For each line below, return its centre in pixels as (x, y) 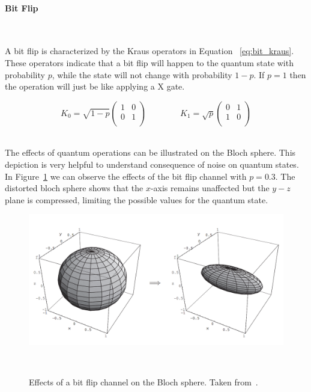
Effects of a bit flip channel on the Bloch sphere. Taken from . (143, 382)
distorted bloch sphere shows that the (74, 188)
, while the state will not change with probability (142, 74)
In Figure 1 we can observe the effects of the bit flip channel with (126, 176)
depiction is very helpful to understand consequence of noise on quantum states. (152, 164)
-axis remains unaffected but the (210, 188)
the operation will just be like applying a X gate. (95, 86)
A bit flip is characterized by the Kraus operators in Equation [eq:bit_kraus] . (149, 51)
